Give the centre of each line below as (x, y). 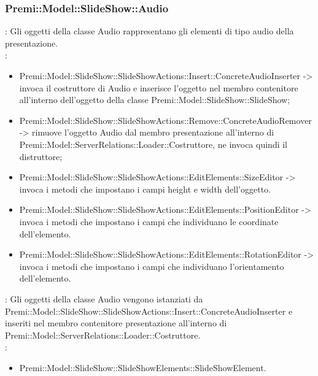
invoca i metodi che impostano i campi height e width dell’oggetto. (145, 189)
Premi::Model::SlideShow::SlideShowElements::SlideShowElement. (143, 367)
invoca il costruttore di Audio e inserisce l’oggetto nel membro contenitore (159, 87)
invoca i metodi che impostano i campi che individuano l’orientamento (152, 266)
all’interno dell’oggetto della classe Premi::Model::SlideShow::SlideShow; (155, 100)
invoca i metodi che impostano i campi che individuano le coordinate (149, 221)
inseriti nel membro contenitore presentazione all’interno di (116, 323)
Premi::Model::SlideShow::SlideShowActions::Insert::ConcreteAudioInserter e (149, 311)
